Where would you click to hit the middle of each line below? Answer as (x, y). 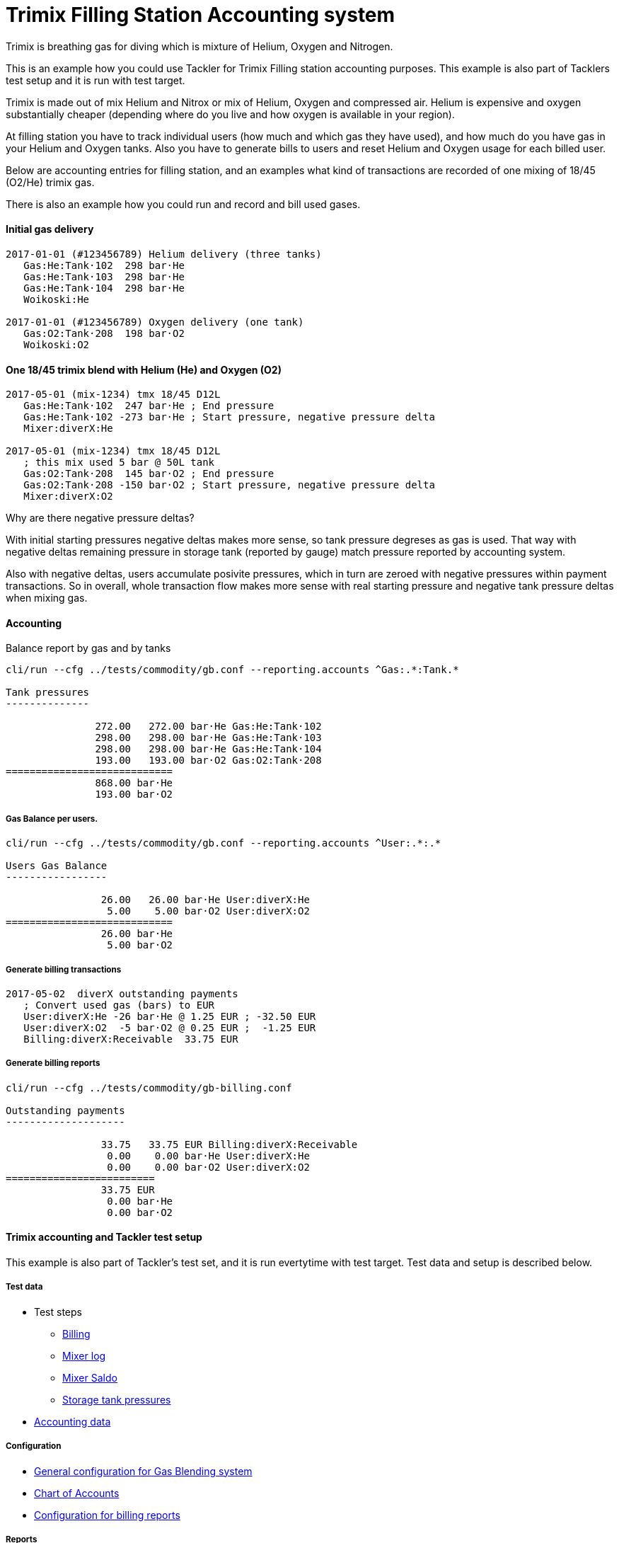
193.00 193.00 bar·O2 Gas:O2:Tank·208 (208, 761)
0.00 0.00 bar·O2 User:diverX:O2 (208, 1167)
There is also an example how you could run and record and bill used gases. (183, 204)
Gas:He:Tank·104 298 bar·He (104, 288)
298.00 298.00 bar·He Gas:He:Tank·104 (208, 749)
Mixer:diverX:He (68, 429)
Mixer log (84, 1355)
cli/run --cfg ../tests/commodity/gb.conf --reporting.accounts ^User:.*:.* (224, 843)
